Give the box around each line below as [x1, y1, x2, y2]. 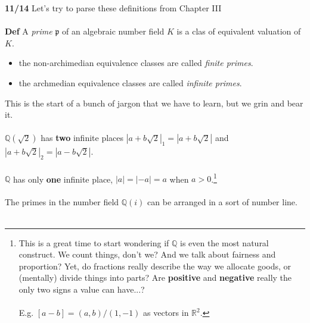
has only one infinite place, [13, 173, 113, 185]
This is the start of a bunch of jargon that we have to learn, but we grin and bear [5, 96, 303, 109]
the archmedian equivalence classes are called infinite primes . [18, 76, 242, 89]
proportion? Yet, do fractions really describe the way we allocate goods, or [18, 259, 292, 272]
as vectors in [143, 306, 189, 319]
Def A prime [5, 25, 52, 37]
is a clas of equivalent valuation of [176, 25, 301, 37]
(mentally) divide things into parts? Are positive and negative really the [18, 271, 292, 284]
